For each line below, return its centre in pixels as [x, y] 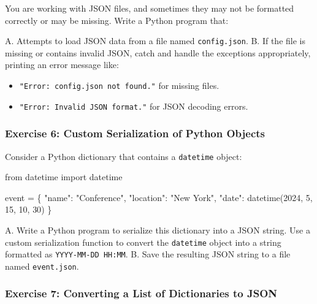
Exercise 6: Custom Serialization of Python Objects [135, 133]
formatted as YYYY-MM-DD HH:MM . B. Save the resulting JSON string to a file [148, 254]
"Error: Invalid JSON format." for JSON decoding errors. [134, 106]
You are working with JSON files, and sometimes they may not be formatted [150, 8]
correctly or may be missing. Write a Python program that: [117, 20]
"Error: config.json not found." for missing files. [119, 85]
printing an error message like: [62, 65]
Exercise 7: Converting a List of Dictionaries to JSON [141, 293]
